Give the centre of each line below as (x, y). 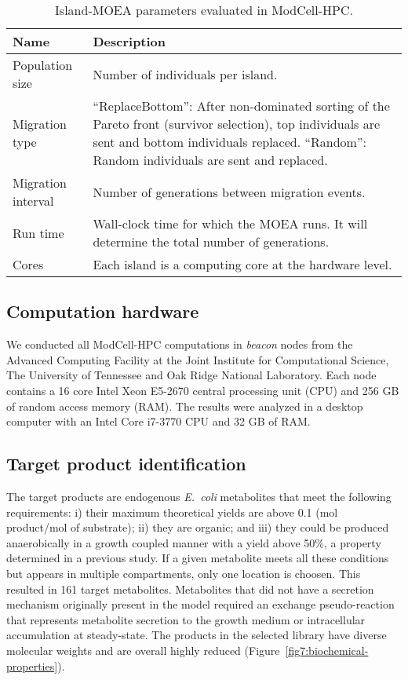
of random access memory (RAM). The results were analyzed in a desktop (185, 406)
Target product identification (126, 464)
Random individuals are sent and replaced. (210, 160)
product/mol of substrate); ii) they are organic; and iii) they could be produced (198, 527)
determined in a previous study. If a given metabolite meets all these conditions (198, 558)
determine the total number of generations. (211, 241)
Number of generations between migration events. (229, 192)
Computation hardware (103, 311)
